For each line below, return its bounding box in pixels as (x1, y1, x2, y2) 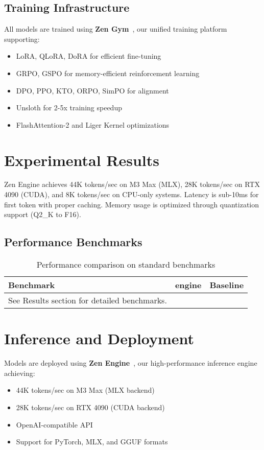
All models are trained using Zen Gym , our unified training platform (4, 23, 227, 34)
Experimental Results (4, 149, 159, 170)
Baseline (209, 279, 244, 291)
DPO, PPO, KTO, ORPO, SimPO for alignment (16, 85, 169, 96)
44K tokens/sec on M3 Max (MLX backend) (16, 385, 155, 395)
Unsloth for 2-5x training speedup (16, 102, 122, 113)
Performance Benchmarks (4, 234, 142, 250)
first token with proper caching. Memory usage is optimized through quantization (4, 199, 259, 209)
